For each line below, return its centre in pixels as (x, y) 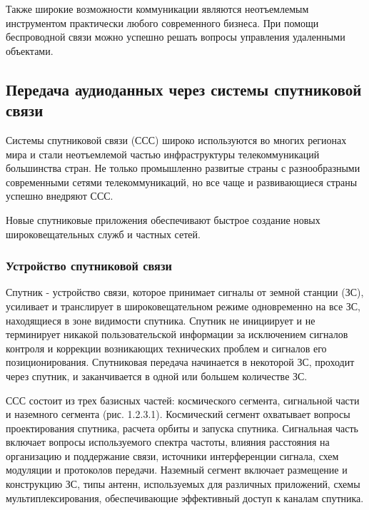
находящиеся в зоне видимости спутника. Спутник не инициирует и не (161, 320)
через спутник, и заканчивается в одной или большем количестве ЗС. (157, 376)
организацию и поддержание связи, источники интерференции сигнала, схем (172, 455)
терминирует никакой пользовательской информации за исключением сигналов (177, 334)
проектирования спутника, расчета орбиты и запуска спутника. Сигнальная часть (182, 428)
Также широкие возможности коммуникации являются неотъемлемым (157, 9)
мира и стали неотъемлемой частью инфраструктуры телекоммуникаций (163, 154)
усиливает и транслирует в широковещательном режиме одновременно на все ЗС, (183, 306)
